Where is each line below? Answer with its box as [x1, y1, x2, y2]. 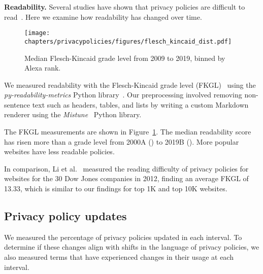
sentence [4, 99, 30, 110]
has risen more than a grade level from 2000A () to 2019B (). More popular [4, 136, 239, 147]
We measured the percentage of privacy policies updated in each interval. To [4, 231, 242, 242]
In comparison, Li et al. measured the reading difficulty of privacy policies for [4, 163, 249, 174]
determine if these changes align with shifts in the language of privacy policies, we [4, 242, 259, 252]
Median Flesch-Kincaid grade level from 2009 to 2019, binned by [24, 52, 225, 63]
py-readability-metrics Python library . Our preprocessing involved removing [4, 89, 242, 100]
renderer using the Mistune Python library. [4, 109, 142, 120]
